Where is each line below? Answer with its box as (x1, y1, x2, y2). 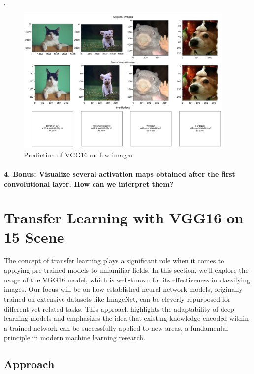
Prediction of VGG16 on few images (24, 149, 132, 159)
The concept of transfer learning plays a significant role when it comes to (4, 255, 224, 265)
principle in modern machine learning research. (4, 332, 145, 343)
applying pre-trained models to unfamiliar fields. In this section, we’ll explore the (4, 265, 249, 275)
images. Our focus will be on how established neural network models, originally (4, 284, 243, 294)
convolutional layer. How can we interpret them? (4, 178, 174, 188)
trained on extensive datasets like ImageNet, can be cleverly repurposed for (4, 294, 231, 304)
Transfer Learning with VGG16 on (4, 207, 244, 227)
